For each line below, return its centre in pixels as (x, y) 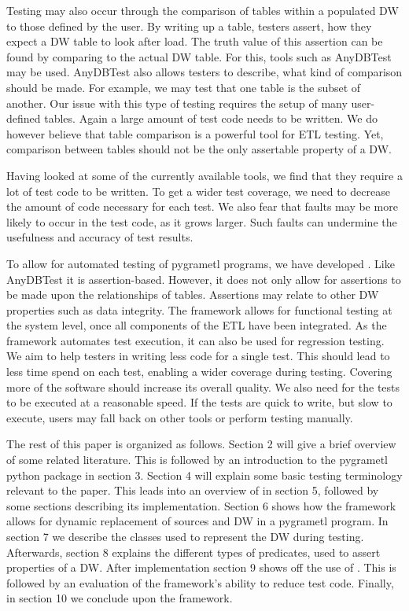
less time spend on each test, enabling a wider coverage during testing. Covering (199, 372)
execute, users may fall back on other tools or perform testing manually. (180, 417)
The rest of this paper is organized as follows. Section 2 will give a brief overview (201, 444)
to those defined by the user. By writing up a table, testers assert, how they (189, 26)
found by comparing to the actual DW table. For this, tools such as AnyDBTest (199, 56)
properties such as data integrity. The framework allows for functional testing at (199, 309)
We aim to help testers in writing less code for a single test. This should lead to (198, 356)
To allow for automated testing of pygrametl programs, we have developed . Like (201, 263)
